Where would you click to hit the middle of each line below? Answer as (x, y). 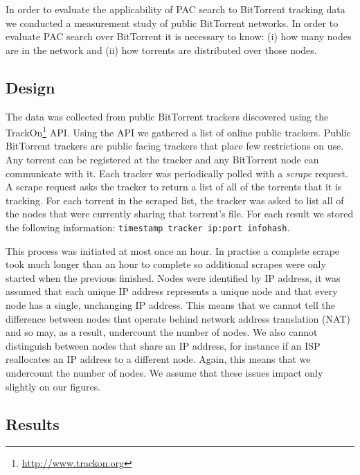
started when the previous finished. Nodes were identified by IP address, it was (173, 277)
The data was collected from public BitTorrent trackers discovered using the (167, 116)
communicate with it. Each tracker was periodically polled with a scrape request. (177, 173)
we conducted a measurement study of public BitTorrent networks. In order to (172, 23)
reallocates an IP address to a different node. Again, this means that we (158, 359)
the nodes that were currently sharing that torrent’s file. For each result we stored (180, 214)
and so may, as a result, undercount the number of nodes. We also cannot (162, 332)
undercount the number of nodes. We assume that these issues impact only (164, 372)
